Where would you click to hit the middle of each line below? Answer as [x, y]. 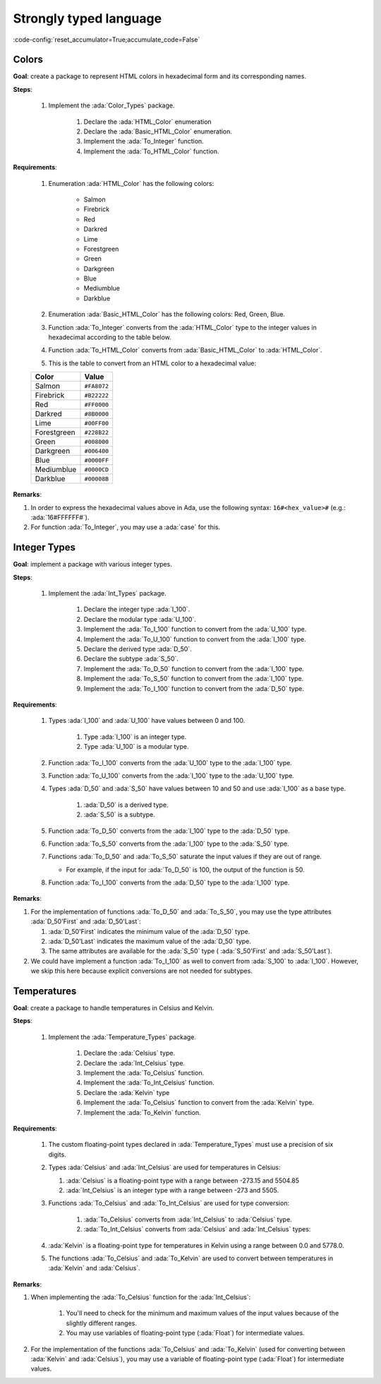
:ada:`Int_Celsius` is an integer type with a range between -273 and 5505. [173, 1190]
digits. [57, 1154]
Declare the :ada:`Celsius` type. [129, 1053]
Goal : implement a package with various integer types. [92, 564]
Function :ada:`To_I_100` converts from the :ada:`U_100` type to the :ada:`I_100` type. [170, 762]
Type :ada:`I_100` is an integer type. [135, 737]
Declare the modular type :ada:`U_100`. [140, 619]
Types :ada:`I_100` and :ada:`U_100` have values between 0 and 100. [147, 721]
